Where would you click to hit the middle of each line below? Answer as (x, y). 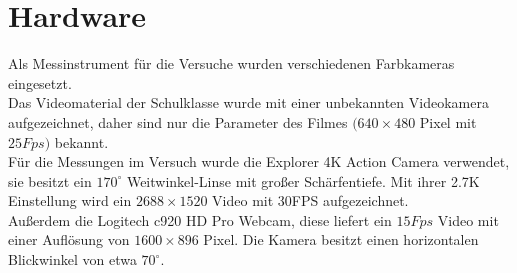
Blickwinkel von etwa (72, 259)
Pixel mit (448, 121)
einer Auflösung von (69, 239)
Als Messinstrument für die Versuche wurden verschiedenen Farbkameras (231, 63)
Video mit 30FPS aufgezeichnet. (310, 200)
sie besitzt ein (50, 180)
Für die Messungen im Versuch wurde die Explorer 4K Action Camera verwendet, (259, 161)
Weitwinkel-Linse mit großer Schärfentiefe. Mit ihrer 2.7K (303, 180)
